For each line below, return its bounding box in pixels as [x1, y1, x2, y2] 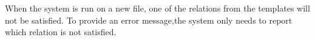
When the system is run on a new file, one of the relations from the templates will [5, 2, 310, 14]
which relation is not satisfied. [5, 25, 117, 38]
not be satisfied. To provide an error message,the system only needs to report [5, 13, 293, 26]
